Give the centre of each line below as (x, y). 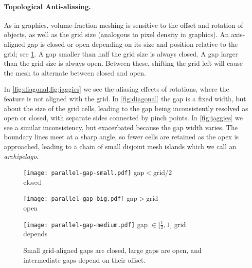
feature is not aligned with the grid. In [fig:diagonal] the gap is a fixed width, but (125, 98)
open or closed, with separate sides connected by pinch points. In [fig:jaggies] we (123, 118)
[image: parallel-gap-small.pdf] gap (84, 172)
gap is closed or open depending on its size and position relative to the (133, 44)
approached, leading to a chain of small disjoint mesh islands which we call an (120, 146)
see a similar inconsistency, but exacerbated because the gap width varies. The (121, 127)
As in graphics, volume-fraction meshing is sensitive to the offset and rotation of (124, 25)
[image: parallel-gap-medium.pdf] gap (86, 224)
